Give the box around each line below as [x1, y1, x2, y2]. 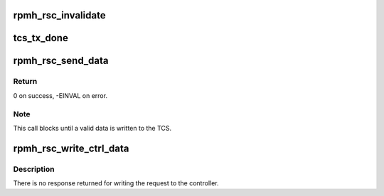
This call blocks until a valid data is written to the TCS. [13, 124, 172, 132]
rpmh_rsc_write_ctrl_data [13, 142, 129, 154]
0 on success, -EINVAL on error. [13, 91, 108, 99]
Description [13, 164, 55, 174]
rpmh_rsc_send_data [13, 55, 109, 67]
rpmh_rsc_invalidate [13, 9, 106, 21]
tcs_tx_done [13, 32, 69, 44]
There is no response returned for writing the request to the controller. [13, 179, 219, 187]
